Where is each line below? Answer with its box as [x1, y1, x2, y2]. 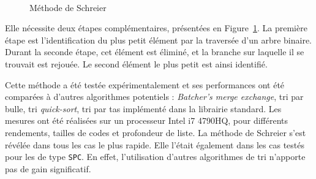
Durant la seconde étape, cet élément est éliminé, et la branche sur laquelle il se [5, 45, 304, 58]
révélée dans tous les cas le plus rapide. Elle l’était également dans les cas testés [5, 138, 304, 151]
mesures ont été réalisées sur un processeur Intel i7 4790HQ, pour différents [5, 114, 288, 127]
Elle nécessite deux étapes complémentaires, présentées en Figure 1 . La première [5, 21, 307, 34]
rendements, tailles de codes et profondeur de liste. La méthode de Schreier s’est [5, 126, 306, 139]
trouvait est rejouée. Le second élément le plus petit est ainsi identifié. [5, 57, 268, 70]
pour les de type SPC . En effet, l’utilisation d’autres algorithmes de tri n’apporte [5, 150, 306, 163]
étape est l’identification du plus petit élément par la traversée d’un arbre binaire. [5, 33, 312, 46]
